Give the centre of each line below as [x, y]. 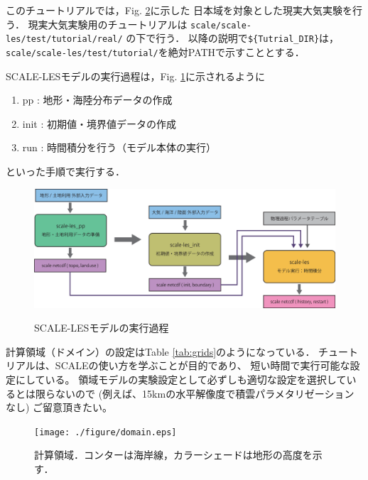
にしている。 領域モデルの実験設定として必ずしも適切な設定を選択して [181, 380]
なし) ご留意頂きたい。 [59, 407]
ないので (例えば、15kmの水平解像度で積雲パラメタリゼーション [205, 393]
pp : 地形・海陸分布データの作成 [97, 100]
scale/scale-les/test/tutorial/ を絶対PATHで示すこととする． [155, 51]
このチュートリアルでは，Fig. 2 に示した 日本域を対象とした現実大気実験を [179, 10]
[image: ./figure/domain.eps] [105, 432]
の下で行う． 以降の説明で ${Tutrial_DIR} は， [233, 38]
